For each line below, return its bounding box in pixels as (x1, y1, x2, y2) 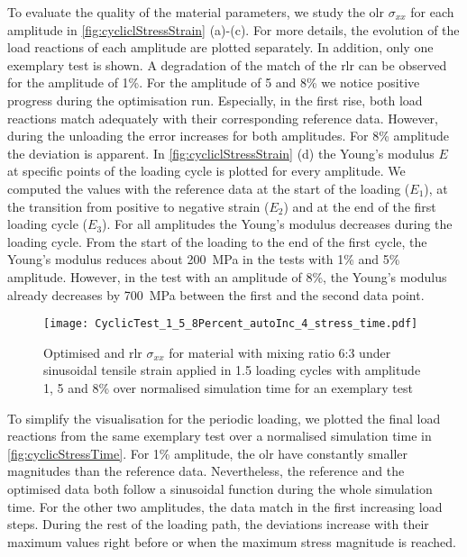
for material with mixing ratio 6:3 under (169, 342, 391, 361)
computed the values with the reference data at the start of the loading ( (7, 178, 410, 197)
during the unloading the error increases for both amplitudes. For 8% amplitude (7, 126, 449, 145)
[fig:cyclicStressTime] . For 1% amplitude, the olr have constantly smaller (7, 443, 408, 462)
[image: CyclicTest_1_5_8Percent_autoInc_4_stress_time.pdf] (43, 317, 418, 331)
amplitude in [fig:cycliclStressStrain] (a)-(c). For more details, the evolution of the (7, 20, 460, 39)
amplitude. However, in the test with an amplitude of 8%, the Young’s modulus (7, 267, 447, 286)
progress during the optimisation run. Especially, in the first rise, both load (7, 90, 423, 109)
